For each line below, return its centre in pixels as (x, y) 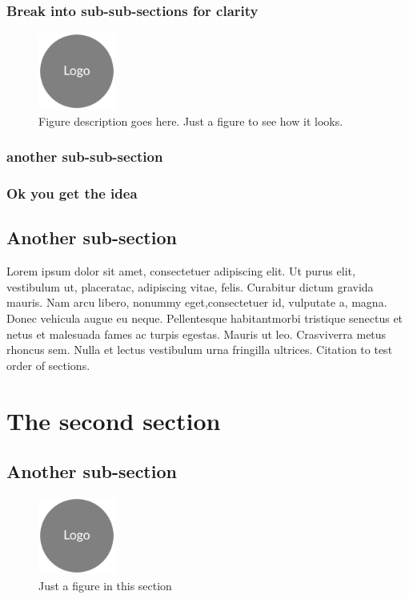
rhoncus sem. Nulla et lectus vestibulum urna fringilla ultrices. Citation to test (200, 350)
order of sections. (48, 365)
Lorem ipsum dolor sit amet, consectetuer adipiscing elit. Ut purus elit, (181, 271)
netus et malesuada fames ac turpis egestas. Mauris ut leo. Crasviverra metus (196, 334)
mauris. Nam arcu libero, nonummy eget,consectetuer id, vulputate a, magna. (197, 302)
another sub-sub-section (85, 157)
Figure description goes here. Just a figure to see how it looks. (191, 121)
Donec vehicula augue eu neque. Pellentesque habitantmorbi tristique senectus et (205, 318)
